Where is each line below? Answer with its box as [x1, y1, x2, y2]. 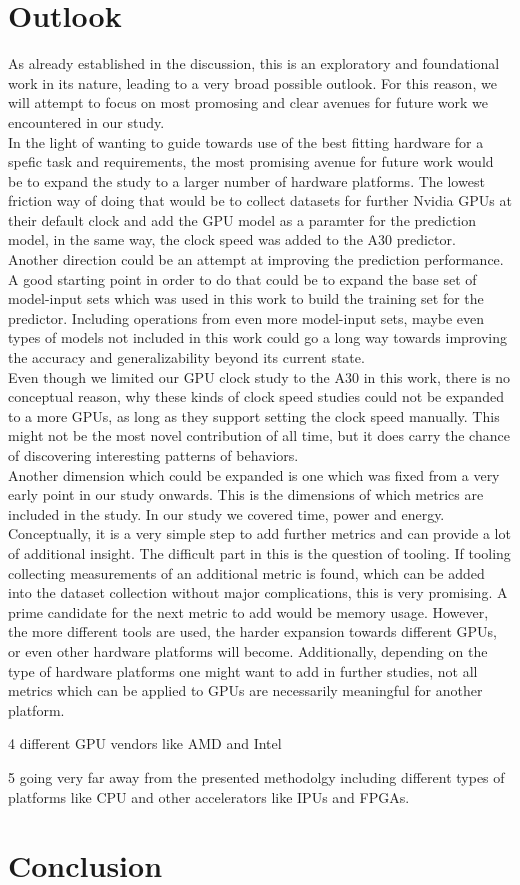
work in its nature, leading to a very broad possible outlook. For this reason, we [8, 72, 497, 93]
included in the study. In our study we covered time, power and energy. [8, 503, 445, 524]
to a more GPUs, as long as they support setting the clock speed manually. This [8, 405, 500, 426]
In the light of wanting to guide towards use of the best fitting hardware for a [8, 131, 484, 152]
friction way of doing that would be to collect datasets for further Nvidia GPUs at [8, 190, 512, 211]
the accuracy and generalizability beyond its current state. [8, 347, 365, 368]
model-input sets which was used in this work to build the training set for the [8, 288, 484, 309]
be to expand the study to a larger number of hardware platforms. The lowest [8, 170, 485, 191]
